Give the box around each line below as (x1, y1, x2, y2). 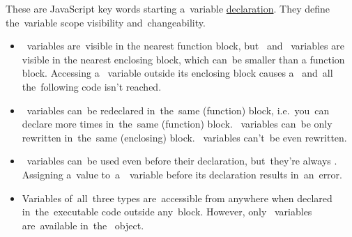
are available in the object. (22, 217, 144, 232)
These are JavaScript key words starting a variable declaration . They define (6, 1, 330, 15)
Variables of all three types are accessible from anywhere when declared (22, 190, 332, 205)
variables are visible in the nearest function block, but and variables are (26, 38, 344, 53)
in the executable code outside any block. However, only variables (22, 204, 312, 219)
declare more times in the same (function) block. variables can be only (22, 116, 332, 131)
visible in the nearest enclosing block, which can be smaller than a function (22, 52, 345, 66)
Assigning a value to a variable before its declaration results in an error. (22, 167, 342, 181)
